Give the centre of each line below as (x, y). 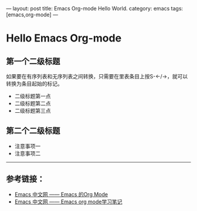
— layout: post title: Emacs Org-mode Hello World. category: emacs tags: (95, 8)
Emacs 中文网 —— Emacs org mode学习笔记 (68, 202)
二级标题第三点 (33, 111)
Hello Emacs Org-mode (64, 38)
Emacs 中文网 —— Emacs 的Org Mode (61, 194)
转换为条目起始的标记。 (34, 84)
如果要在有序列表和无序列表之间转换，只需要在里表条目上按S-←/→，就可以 (97, 76)
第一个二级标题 (33, 61)
